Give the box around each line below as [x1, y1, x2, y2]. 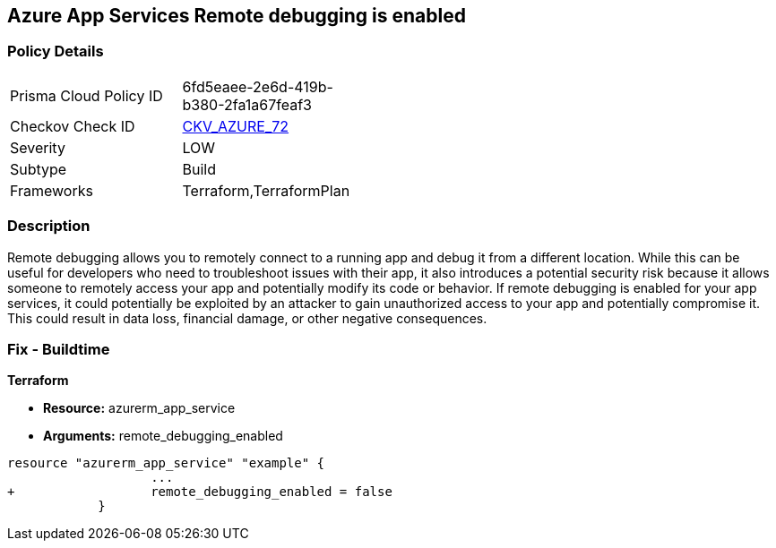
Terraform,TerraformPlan [182, 181, 350, 200]
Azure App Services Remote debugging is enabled [7, 4, 466, 27]
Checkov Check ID [10, 116, 135, 135]
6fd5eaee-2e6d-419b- [182, 77, 333, 96]
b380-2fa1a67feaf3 [182, 95, 312, 114]
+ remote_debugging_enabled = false [7, 484, 392, 500]
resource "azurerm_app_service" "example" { [7, 456, 325, 471]
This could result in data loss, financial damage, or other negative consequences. [7, 310, 487, 326]
